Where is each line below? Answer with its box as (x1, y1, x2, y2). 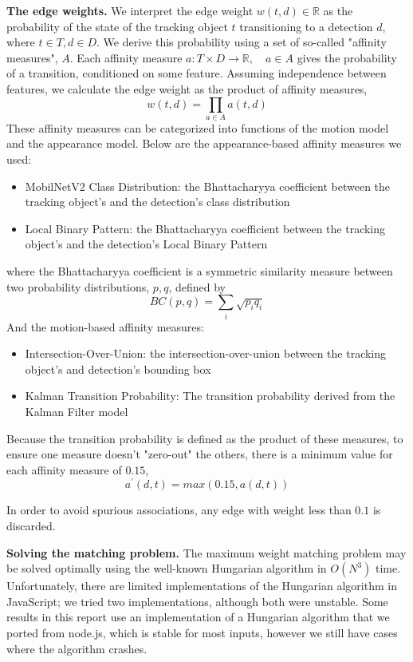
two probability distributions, (6, 278, 150, 295)
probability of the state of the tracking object (6, 18, 228, 34)
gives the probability (297, 49, 397, 65)
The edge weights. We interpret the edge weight (6, 2, 254, 18)
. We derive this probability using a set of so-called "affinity (96, 34, 387, 50)
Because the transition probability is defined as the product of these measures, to (6, 430, 403, 446)
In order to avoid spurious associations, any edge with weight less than (6, 501, 352, 518)
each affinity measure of (6, 461, 122, 478)
